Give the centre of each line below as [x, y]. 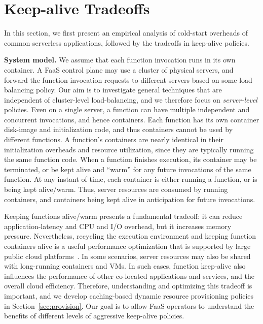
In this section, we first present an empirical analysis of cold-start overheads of [126, 33]
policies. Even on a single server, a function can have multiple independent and [127, 109]
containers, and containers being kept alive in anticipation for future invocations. [130, 199]
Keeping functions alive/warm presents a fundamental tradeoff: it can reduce [123, 216]
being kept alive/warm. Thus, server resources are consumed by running [116, 189]
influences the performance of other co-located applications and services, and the [129, 276]
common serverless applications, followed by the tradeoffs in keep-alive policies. [127, 42]
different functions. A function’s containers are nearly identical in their [114, 139]
